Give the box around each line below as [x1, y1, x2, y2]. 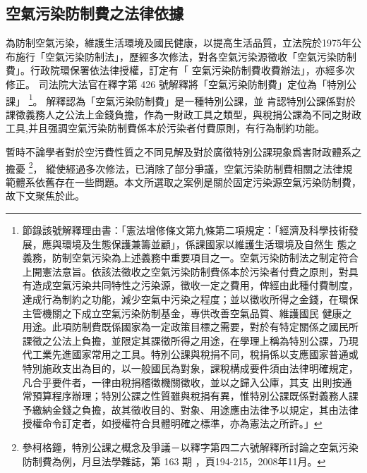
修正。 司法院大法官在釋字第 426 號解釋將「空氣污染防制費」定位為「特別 [6, 76, 347, 91]
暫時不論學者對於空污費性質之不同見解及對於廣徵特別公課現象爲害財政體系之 [6, 145, 361, 159]
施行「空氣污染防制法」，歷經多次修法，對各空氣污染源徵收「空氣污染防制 [15, 49, 356, 63]
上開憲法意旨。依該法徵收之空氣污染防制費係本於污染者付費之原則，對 [22, 264, 349, 278]
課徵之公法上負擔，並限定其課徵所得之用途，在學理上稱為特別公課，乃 [22, 333, 349, 348]
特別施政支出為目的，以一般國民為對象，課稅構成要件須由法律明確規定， [22, 360, 359, 375]
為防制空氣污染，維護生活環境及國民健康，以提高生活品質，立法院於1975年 [6, 35, 351, 50]
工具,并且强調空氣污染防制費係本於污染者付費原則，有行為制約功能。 [6, 121, 325, 135]
